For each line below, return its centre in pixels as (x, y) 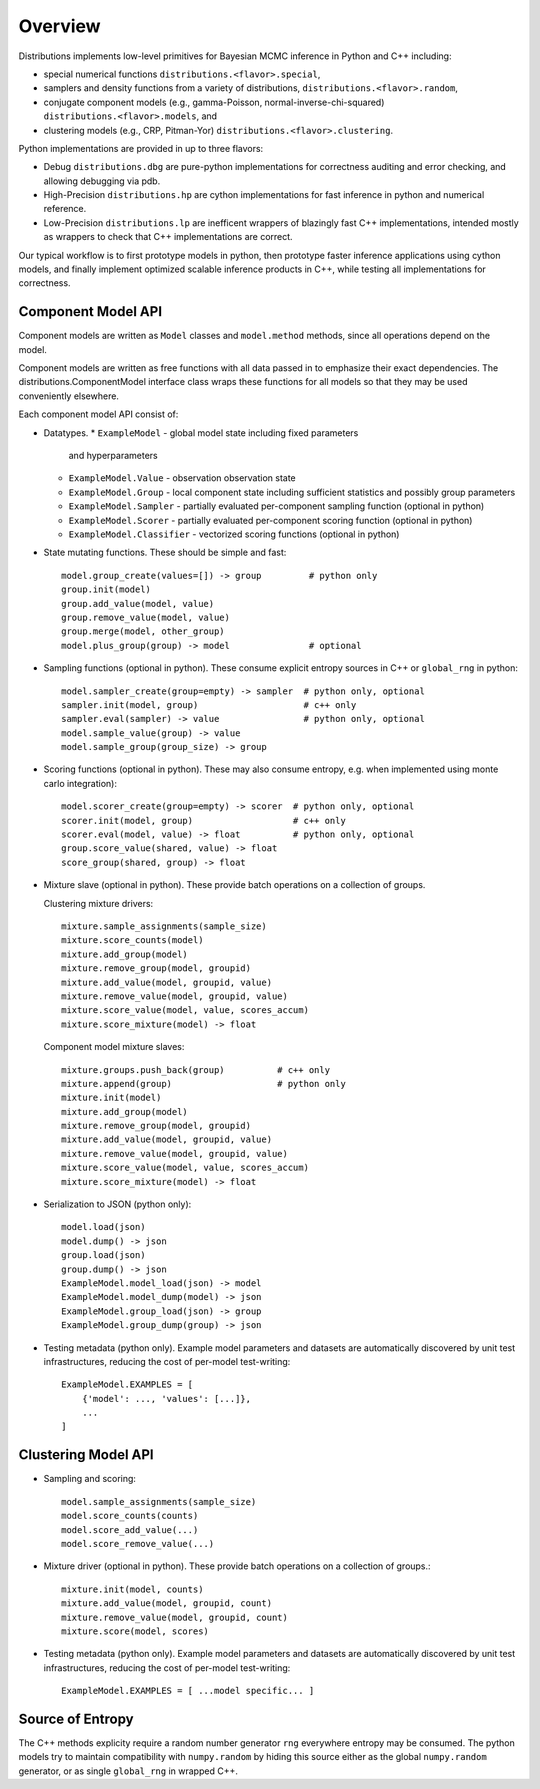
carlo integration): (80, 783)
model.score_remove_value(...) (138, 1543)
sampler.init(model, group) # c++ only (209, 704)
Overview (59, 26)
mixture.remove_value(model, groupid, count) (175, 1617)
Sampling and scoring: (90, 1479)
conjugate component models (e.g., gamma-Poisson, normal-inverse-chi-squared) (214, 102)
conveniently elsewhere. (69, 396)
